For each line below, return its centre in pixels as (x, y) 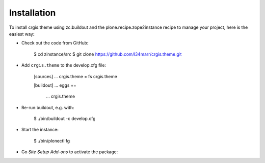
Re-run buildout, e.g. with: (48, 107)
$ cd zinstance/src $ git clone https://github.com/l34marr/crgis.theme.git (108, 54)
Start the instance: (40, 130)
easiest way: (22, 34)
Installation (32, 13)
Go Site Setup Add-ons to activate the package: (69, 152)
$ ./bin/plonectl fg (52, 141)
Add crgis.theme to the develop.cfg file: (64, 65)
